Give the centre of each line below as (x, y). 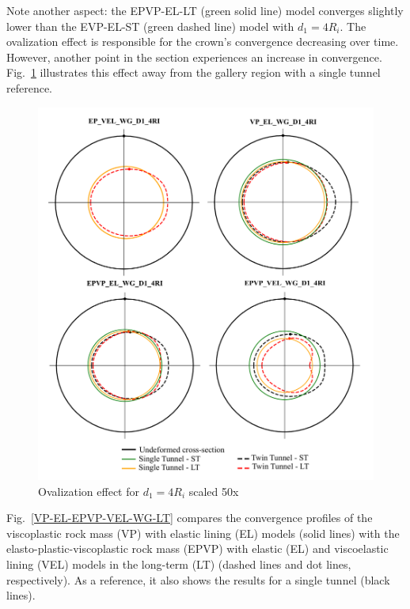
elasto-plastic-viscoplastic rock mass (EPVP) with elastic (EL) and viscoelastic (197, 548)
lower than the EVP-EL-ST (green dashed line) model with (150, 26)
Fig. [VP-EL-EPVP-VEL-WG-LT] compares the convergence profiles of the (190, 518)
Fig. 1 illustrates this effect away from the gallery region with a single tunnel (194, 72)
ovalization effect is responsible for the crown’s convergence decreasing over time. (203, 42)
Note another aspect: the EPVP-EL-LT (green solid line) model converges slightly (205, 10)
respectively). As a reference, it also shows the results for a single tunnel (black (198, 579)
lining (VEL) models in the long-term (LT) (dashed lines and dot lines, (179, 564)
